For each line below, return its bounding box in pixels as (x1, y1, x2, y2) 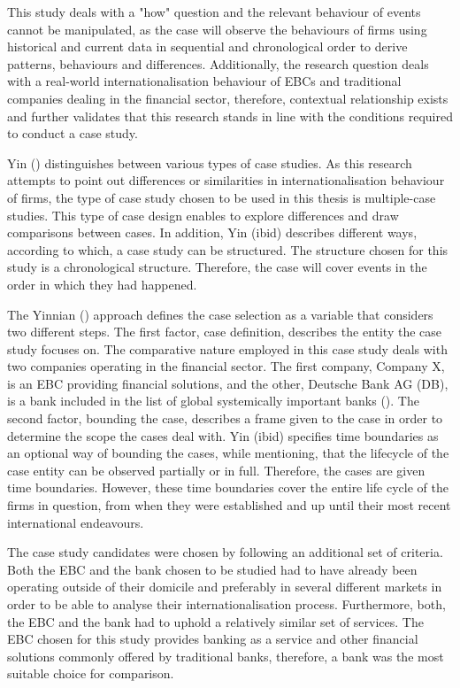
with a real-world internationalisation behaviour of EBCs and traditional (7, 72, 402, 90)
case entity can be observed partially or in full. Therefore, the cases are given (7, 460, 425, 479)
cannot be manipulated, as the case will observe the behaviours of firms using (7, 19, 427, 38)
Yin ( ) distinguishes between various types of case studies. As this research (7, 153, 412, 172)
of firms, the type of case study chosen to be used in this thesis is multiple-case (7, 188, 436, 206)
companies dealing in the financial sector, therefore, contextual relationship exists (7, 89, 448, 107)
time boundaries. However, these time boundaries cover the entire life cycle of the (7, 478, 448, 497)
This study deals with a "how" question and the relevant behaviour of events (7, 3, 421, 20)
